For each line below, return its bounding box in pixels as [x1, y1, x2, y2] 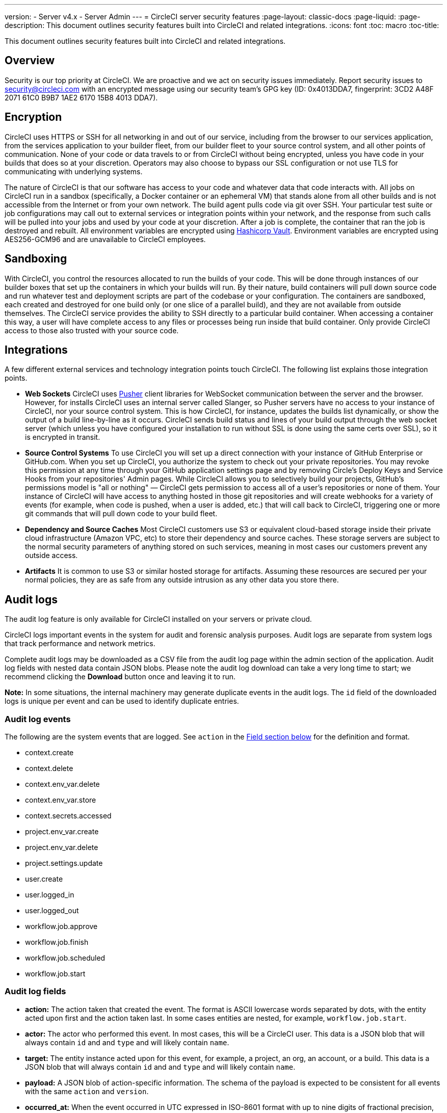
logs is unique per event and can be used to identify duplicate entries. [5, 697, 239, 706]
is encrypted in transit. [25, 433, 100, 442]
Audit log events [5, 713, 71, 724]
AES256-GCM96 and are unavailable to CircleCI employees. [5, 234, 206, 244]
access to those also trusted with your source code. [5, 326, 179, 335]
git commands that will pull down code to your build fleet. [25, 509, 218, 518]
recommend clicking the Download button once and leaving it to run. [5, 672, 236, 681]
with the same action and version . [25, 1086, 149, 1096]
